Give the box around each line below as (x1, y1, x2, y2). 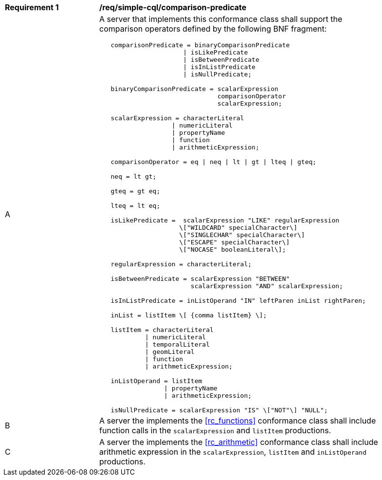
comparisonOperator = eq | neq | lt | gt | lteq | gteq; (110, 158, 317, 166)
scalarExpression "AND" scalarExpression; (190, 282, 343, 290)
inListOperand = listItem (110, 377, 202, 385)
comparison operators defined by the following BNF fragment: (99, 24, 327, 34)
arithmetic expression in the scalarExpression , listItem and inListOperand (99, 447, 367, 457)
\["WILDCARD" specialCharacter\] (179, 224, 297, 231)
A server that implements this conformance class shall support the (99, 14, 343, 24)
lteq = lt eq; (110, 202, 161, 209)
